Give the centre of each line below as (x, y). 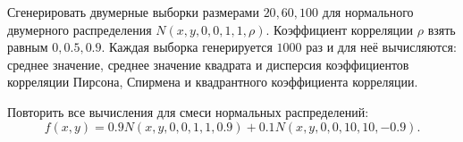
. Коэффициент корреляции (340, 29)
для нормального (368, 12)
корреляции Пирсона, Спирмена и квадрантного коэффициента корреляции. (213, 82)
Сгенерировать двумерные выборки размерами (133, 12)
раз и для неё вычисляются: (381, 47)
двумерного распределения (80, 29)
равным (28, 47)
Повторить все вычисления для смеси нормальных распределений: (188, 111)
